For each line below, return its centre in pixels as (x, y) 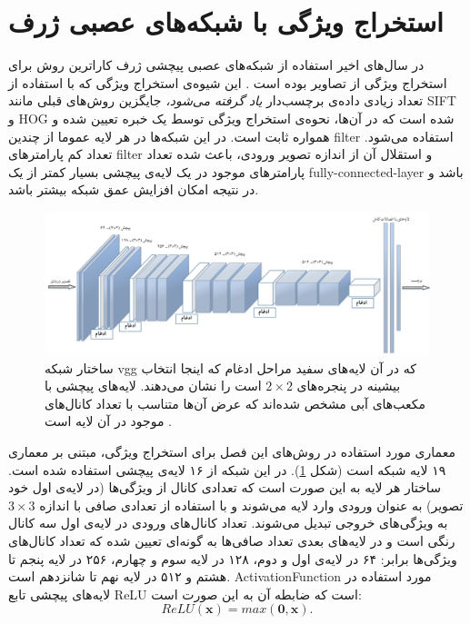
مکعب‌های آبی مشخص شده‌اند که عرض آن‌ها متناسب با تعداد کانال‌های (235, 403)
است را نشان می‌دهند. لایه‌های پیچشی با (153, 386)
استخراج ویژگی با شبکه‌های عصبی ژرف (226, 21)
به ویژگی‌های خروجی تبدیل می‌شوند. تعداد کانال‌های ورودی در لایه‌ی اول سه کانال (228, 523)
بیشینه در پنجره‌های (349, 386)
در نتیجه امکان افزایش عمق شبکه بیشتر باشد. (134, 189)
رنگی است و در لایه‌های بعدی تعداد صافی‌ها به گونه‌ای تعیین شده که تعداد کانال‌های (232, 540)
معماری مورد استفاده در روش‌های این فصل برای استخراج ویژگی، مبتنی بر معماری (232, 452)
